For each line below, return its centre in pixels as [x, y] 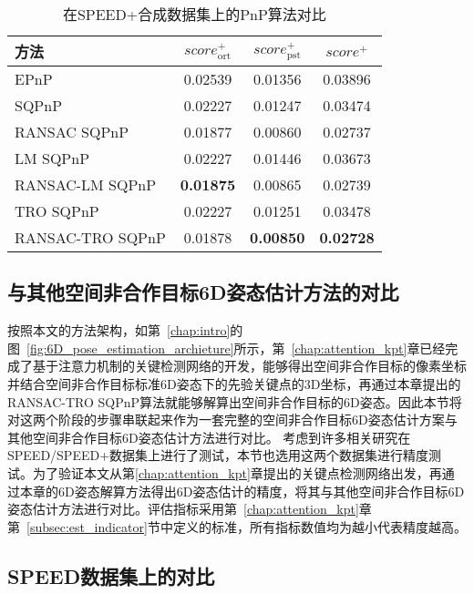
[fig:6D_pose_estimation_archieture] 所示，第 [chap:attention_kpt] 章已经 [236, 348]
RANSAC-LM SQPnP [86, 184]
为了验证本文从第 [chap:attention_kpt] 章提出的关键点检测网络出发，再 [237, 472]
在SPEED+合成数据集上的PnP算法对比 [194, 14]
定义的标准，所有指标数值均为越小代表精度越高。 [319, 526]
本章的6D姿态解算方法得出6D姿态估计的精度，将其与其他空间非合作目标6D [242, 491]
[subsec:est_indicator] [87, 526]
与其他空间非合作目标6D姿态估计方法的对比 [203, 292]
